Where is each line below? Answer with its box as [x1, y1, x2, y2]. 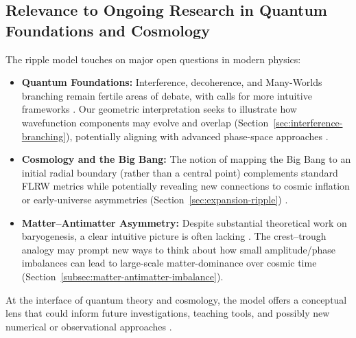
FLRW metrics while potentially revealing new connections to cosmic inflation [21, 179, 350, 193]
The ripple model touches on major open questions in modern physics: [5, 52, 301, 66]
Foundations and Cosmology [5, 19, 210, 41]
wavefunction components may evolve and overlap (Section [21, 115, 269, 129]
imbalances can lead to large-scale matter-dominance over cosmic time [21, 256, 317, 270]
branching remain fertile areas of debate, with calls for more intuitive [21, 88, 312, 102]
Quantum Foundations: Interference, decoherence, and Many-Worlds [21, 75, 322, 89]
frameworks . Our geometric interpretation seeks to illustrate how [21, 102, 297, 116]
